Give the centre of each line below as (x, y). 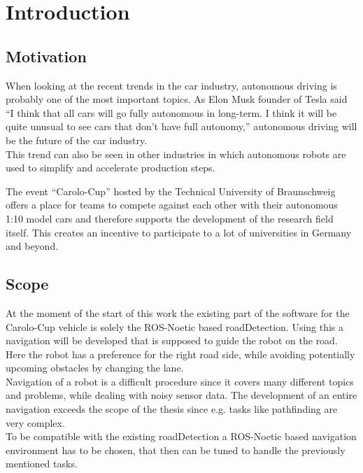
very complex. (35, 422)
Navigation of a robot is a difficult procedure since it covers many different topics (180, 381)
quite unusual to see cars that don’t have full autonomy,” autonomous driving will (181, 126)
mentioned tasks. (42, 464)
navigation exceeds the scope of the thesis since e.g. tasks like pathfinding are (172, 409)
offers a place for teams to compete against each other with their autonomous (172, 205)
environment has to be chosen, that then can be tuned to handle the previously (176, 450)
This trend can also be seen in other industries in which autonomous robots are (176, 154)
